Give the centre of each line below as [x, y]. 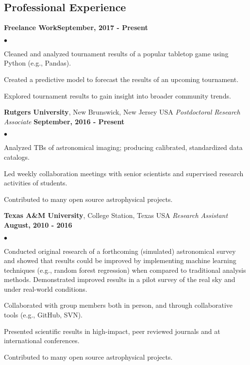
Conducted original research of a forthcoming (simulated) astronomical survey [120, 251]
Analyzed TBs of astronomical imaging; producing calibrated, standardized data [123, 147]
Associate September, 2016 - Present [64, 121]
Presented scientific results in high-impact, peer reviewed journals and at [112, 331]
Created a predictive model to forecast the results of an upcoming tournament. [121, 79]
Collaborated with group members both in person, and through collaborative [118, 305]
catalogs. [17, 157]
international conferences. [42, 340]
